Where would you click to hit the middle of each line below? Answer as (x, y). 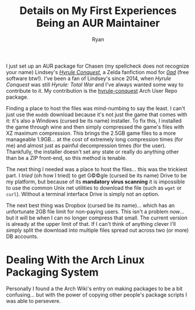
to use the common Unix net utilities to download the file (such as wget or (94, 187)
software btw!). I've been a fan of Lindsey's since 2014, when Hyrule (88, 78)
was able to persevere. (34, 301)
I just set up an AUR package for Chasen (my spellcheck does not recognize (98, 66)
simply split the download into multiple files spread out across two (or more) (97, 230)
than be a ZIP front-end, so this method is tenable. (67, 158)
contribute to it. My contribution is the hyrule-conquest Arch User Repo (92, 90)
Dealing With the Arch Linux (75, 260)
